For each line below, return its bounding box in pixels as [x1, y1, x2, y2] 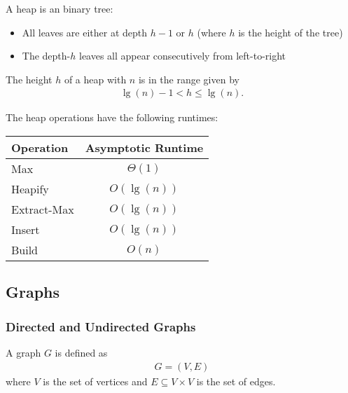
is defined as [55, 345, 108, 359]
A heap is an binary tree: [6, 1, 113, 15]
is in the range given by [138, 71, 239, 86]
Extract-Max [11, 201, 74, 217]
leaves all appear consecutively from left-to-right [78, 48, 286, 63]
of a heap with [64, 71, 127, 86]
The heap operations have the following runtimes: [6, 110, 218, 125]
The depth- [22, 48, 71, 63]
